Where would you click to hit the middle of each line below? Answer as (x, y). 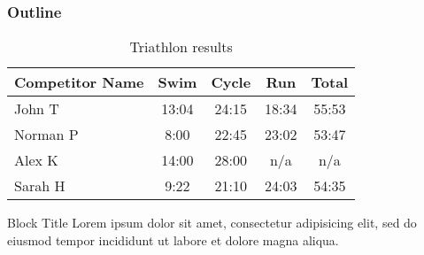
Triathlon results (181, 47)
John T (37, 109)
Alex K (36, 160)
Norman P (46, 135)
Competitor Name (79, 82)
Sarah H (40, 186)
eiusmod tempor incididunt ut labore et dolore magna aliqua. (173, 240)
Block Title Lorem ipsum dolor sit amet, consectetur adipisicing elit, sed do (212, 223)
